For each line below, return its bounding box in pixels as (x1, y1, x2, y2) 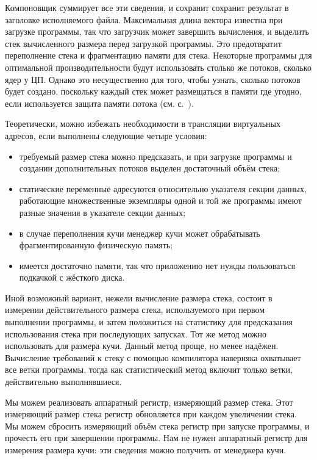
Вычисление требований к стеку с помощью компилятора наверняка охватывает (5, 351, 301, 364)
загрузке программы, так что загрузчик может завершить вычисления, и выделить (5, 25, 309, 38)
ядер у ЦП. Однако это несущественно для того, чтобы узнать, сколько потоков (5, 73, 301, 85)
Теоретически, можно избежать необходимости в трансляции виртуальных (5, 117, 280, 130)
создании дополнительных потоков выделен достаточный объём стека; (19, 162, 280, 174)
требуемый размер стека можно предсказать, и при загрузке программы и (19, 149, 292, 162)
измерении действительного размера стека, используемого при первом (5, 303, 265, 316)
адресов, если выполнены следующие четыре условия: (5, 129, 207, 142)
